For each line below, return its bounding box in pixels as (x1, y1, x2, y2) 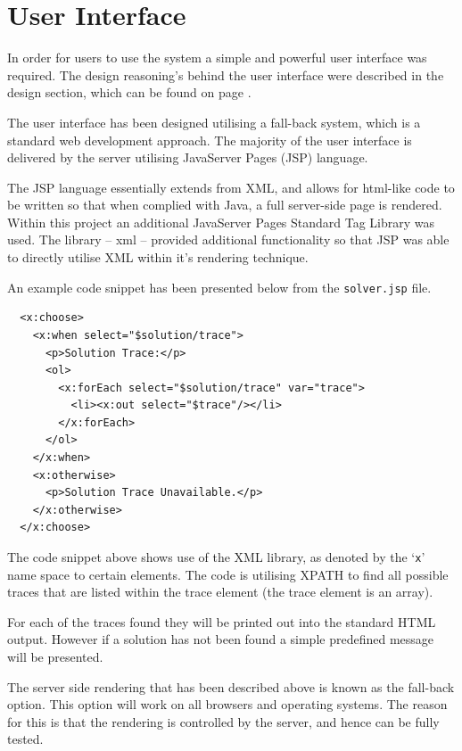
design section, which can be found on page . (7, 83, 252, 102)
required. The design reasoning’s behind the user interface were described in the (7, 65, 444, 84)
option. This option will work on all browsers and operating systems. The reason (7, 695, 448, 714)
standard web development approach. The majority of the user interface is (7, 130, 412, 149)
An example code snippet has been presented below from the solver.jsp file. (7, 277, 432, 296)
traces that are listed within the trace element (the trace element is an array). (7, 582, 433, 601)
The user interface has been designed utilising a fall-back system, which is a (7, 112, 421, 131)
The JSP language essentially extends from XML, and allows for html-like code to (7, 177, 455, 196)
